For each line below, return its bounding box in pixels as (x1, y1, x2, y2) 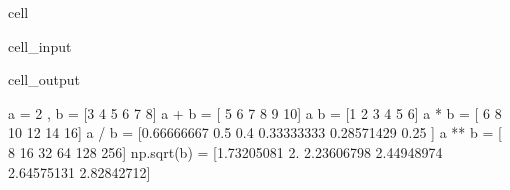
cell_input (8, 35, 72, 56)
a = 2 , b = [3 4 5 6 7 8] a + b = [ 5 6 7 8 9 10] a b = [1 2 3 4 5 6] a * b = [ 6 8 (8, 102, 502, 123)
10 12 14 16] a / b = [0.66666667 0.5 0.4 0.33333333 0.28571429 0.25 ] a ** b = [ (8, 122, 502, 143)
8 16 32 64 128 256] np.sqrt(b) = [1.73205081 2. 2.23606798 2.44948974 (8, 141, 443, 162)
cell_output (8, 69, 80, 90)
